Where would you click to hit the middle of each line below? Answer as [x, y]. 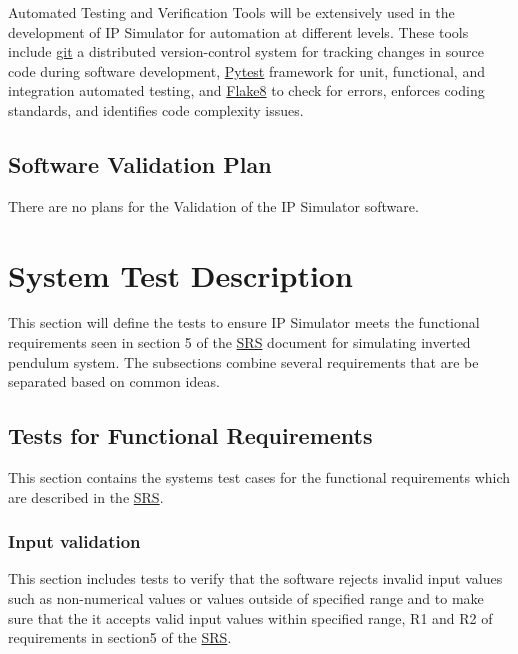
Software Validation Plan [140, 163]
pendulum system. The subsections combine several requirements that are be [243, 361]
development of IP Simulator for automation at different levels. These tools [238, 31]
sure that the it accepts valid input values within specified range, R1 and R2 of [250, 617]
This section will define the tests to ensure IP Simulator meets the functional [244, 322]
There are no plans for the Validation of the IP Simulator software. [213, 205]
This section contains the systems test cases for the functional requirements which [259, 477]
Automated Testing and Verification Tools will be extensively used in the [231, 12]
